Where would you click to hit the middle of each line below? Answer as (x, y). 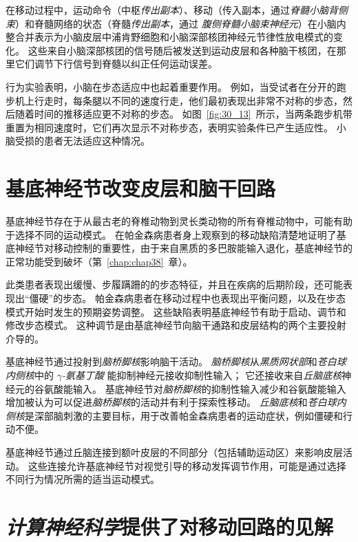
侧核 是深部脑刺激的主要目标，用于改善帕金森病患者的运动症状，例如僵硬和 (174, 415)
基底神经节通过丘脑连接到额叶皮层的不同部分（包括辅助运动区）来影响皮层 (174, 452)
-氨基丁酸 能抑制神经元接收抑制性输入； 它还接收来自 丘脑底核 (202, 375)
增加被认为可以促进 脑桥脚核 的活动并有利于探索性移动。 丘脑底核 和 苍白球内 (176, 402)
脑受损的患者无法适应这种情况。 (78, 141)
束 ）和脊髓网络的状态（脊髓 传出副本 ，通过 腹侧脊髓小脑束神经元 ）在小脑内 (176, 23)
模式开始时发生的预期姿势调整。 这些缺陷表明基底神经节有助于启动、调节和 (176, 311)
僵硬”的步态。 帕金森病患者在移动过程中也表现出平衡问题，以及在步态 (187, 298)
